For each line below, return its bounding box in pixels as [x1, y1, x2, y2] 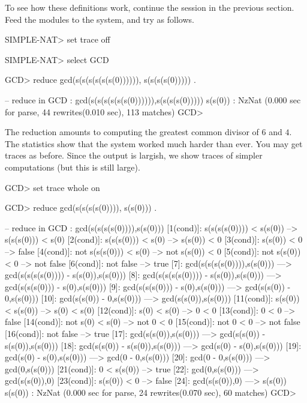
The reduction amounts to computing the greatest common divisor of [5, 126, 259, 138]
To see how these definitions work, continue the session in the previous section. [5, 1, 294, 13]
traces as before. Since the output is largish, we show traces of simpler [5, 149, 263, 162]
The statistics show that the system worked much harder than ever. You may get [5, 137, 303, 150]
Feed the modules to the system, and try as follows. [5, 13, 194, 25]
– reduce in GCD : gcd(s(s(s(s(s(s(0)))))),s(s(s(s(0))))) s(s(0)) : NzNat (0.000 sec [5, 93, 301, 106]
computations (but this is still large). [5, 160, 140, 173]
